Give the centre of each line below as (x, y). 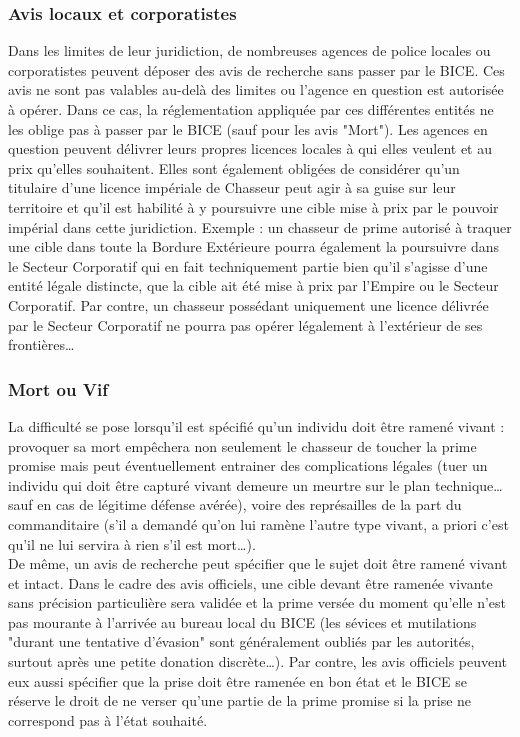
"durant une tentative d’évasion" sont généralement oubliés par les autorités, (241, 641)
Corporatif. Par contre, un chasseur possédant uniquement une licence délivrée (248, 304)
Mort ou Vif (58, 388)
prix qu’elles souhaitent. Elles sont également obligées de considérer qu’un (234, 167)
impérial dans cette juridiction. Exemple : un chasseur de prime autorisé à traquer (260, 226)
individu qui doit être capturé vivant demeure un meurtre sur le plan (219, 484)
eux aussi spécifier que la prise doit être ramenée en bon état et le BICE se (237, 680)
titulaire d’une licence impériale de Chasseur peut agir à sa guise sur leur (232, 187)
